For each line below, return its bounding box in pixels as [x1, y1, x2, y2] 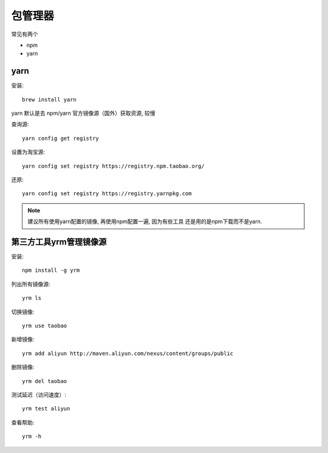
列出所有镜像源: [11, 280, 51, 288]
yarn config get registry [22, 134, 100, 142]
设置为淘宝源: [11, 148, 46, 156]
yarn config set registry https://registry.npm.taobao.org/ [22, 162, 205, 170]
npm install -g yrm [22, 267, 80, 274]
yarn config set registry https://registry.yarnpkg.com [22, 190, 192, 197]
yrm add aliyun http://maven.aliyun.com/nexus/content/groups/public [22, 350, 234, 357]
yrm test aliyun [22, 405, 70, 412]
